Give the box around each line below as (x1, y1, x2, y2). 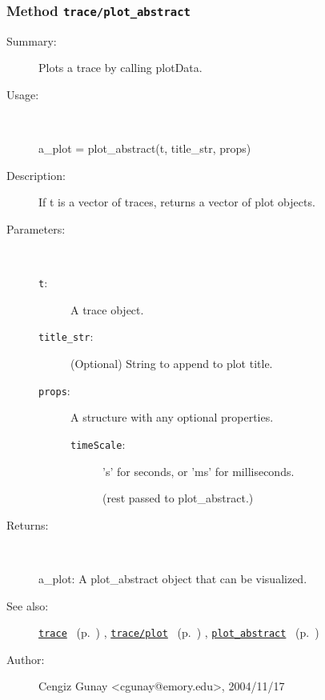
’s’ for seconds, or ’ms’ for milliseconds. (102, 462, 295, 479)
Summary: (6, 32, 57, 49)
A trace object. (70, 301, 144, 318)
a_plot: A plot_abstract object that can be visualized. (38, 570, 307, 586)
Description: (6, 166, 66, 183)
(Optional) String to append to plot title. (70, 355, 273, 372)
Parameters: (6, 220, 66, 237)
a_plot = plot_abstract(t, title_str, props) (38, 140, 251, 157)
